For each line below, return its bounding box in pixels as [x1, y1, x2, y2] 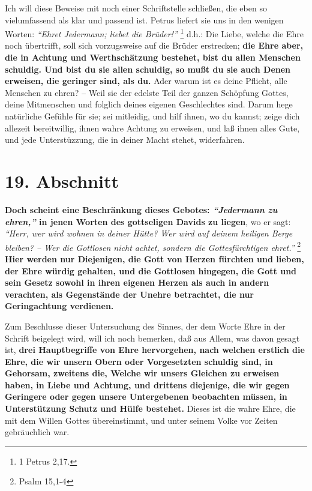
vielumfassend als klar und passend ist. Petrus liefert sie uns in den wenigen [5, 13, 284, 26]
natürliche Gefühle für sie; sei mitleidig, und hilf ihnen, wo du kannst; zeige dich [5, 110, 300, 122]
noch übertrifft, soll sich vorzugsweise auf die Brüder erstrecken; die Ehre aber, [5, 39, 304, 52]
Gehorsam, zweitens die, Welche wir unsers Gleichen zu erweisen [5, 367, 280, 379]
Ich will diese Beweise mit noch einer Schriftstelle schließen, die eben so [5, 2, 267, 14]
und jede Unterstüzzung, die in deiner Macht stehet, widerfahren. [5, 133, 245, 146]
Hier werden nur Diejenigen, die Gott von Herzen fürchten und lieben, [5, 252, 304, 265]
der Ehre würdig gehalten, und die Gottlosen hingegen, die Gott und [5, 264, 297, 277]
